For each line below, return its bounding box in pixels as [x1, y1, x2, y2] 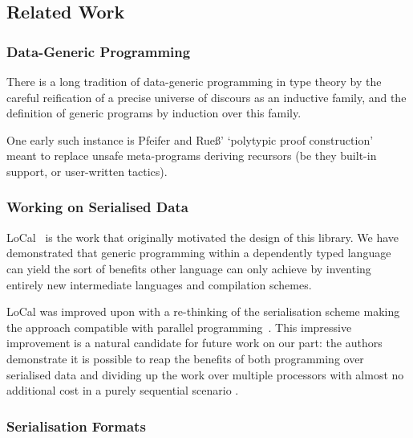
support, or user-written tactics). [6, 162, 168, 179]
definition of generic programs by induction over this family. [6, 104, 302, 121]
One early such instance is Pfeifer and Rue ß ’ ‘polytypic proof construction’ [6, 131, 374, 148]
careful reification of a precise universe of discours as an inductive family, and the [6, 88, 407, 105]
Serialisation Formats [6, 415, 146, 436]
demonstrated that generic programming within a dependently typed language [6, 244, 391, 261]
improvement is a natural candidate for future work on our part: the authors [6, 334, 383, 351]
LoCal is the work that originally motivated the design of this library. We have [6, 228, 399, 245]
